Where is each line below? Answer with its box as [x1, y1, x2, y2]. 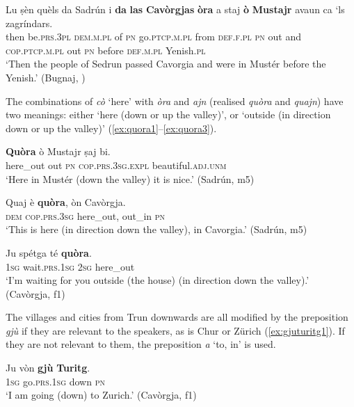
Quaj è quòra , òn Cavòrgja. [6, 195, 126, 209]
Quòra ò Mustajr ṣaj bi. [6, 144, 111, 159]
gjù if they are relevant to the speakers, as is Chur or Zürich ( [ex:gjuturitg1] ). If [6, 323, 345, 337]
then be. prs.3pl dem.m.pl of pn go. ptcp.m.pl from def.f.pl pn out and [6, 29, 301, 44]
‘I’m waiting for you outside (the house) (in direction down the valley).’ [6, 273, 309, 287]
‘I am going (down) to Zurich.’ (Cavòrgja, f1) [6, 388, 197, 402]
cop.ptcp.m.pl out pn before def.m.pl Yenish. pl [6, 42, 206, 57]
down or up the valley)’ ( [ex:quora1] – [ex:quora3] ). [6, 120, 217, 135]
